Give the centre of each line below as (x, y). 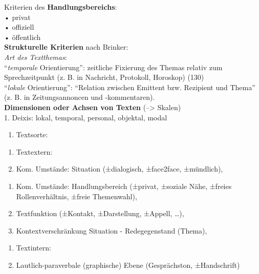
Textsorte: (32, 134)
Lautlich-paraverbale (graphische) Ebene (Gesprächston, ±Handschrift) (128, 265)
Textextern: (34, 151)
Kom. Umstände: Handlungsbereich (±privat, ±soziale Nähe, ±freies (124, 186)
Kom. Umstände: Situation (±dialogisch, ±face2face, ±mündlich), (120, 169)
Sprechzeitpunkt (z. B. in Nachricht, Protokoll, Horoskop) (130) (104, 77)
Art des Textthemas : (36, 57)
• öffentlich (23, 37)
